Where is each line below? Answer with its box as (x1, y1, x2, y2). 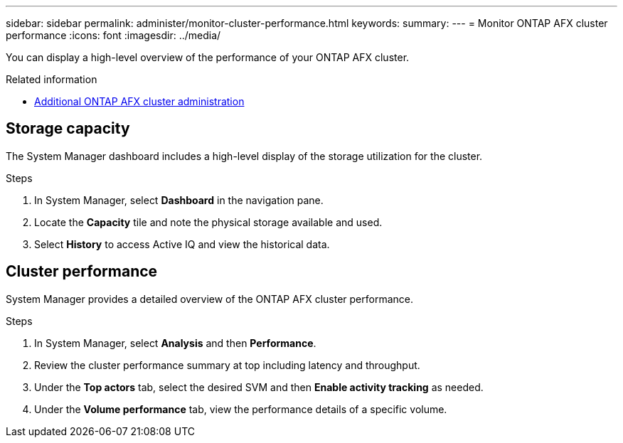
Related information (6, 73, 97, 85)
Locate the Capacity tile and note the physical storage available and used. (34, 215, 383, 228)
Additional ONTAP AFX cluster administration (34, 95, 245, 107)
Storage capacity (6, 119, 130, 138)
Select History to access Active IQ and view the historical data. (34, 237, 330, 250)
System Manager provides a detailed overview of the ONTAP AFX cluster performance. (6, 292, 413, 305)
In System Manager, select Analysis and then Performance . (34, 336, 316, 349)
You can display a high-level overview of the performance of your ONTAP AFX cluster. (6, 51, 410, 63)
